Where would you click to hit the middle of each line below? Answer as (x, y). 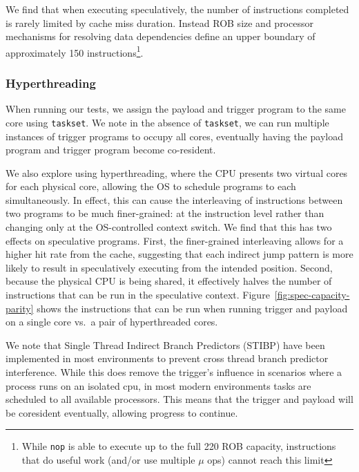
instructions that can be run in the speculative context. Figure (138, 295)
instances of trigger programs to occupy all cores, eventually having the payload (174, 136)
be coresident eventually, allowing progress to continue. (122, 412)
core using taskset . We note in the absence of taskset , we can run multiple (167, 122)
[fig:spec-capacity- (312, 295)
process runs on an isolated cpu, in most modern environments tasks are (158, 385)
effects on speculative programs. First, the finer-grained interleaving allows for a (175, 240)
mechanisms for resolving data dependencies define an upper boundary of (161, 36)
